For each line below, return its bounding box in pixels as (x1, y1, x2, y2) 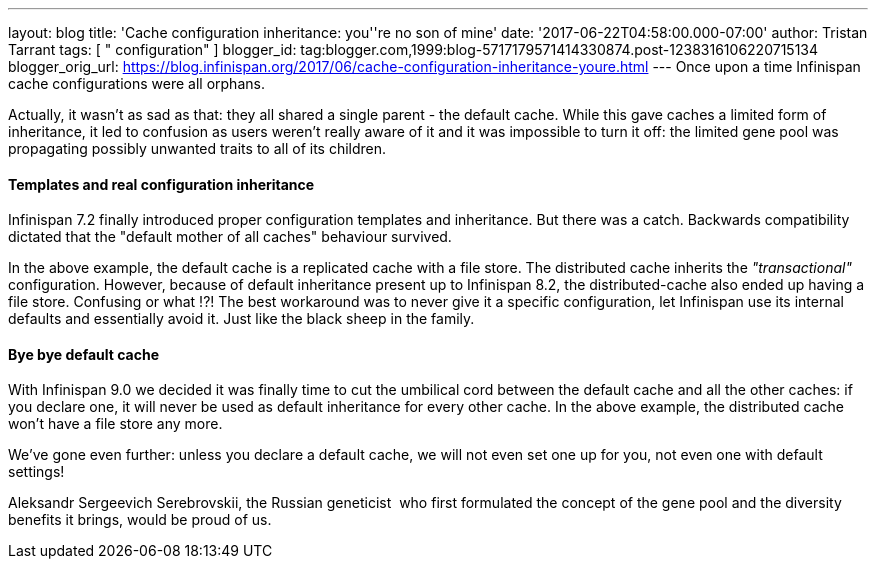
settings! (8, 463, 65, 481)
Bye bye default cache (8, 345, 160, 363)
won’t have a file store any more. (8, 415, 223, 433)
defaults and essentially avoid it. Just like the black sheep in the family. (8, 310, 475, 328)
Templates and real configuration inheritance (8, 175, 315, 193)
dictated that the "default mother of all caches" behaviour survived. (8, 228, 452, 246)
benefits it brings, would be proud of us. (8, 511, 272, 529)
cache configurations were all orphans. (8, 75, 265, 92)
